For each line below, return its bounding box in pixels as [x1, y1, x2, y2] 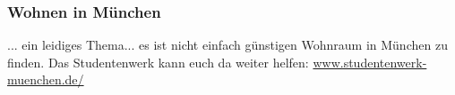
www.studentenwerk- [313, 52, 427, 71]
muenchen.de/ [7, 70, 84, 89]
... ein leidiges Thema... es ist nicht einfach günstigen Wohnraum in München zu [7, 36, 448, 54]
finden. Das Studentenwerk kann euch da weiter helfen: [7, 52, 309, 71]
